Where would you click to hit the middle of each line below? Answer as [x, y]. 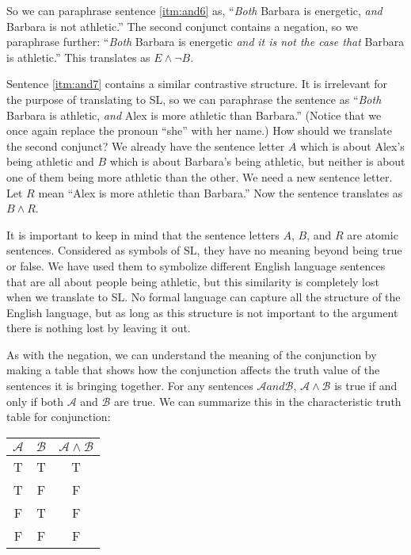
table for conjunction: [59, 417]
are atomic [373, 234]
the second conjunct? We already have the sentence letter [146, 145]
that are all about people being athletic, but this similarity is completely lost [193, 281]
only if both [35, 401]
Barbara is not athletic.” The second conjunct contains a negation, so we [182, 26]
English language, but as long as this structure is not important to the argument [202, 312]
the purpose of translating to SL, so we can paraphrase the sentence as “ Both [194, 99]
